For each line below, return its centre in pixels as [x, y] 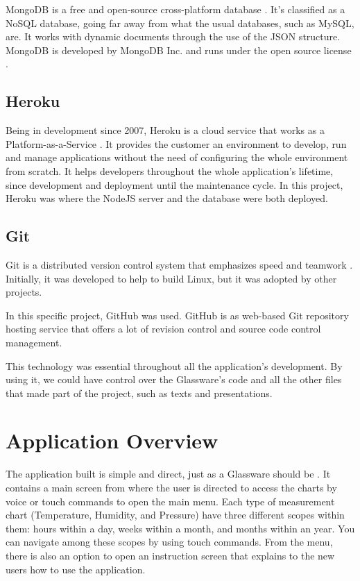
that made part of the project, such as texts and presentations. [139, 393]
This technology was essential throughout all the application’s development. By [174, 365]
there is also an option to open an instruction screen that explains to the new [170, 555]
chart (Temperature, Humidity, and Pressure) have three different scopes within [175, 515]
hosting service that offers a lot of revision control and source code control [163, 329]
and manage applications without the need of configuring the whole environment [177, 157]
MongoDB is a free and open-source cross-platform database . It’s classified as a [175, 9]
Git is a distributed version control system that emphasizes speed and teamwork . [179, 264]
